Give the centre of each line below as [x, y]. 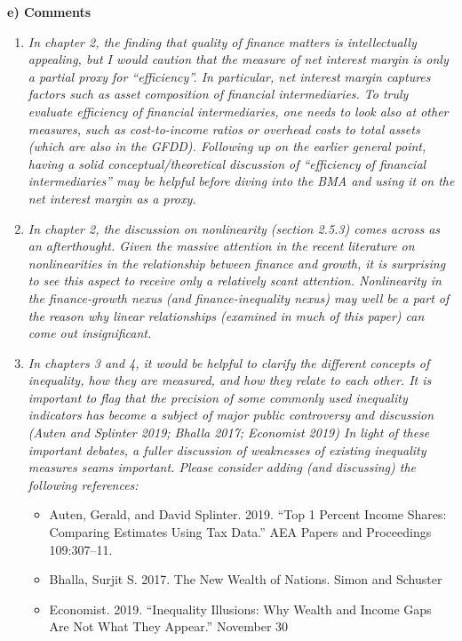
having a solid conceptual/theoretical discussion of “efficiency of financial [227, 163]
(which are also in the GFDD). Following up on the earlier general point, [227, 146]
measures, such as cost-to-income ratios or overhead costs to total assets [224, 128]
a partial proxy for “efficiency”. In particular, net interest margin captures [229, 76]
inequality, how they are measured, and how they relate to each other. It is [230, 380]
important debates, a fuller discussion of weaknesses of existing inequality [227, 449]
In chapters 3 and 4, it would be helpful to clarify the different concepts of [229, 362]
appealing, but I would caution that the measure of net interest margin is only [238, 59]
